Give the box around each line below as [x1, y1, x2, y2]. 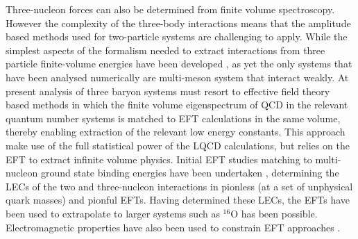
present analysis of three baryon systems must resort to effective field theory [6, 83, 330, 98]
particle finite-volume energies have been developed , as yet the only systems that [6, 56, 352, 71]
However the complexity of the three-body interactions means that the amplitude [6, 15, 351, 30]
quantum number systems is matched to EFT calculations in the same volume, [6, 110, 341, 125]
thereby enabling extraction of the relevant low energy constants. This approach [6, 124, 346, 139]
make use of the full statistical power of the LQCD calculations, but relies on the [6, 138, 350, 152]
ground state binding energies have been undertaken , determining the [40, 165, 339, 180]
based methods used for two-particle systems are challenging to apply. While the [6, 29, 348, 44]
